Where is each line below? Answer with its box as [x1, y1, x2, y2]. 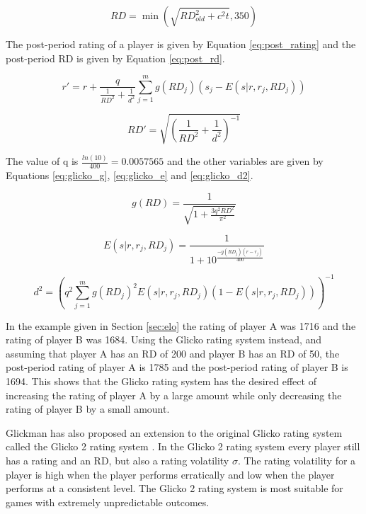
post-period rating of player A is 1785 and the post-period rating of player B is [6, 360, 348, 375]
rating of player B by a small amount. [6, 401, 170, 416]
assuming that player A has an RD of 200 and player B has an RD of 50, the [6, 345, 340, 360]
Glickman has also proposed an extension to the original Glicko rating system [6, 425, 343, 440]
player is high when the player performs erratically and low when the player [6, 467, 335, 481]
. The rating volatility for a [237, 453, 356, 468]
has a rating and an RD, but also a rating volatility [6, 453, 229, 468]
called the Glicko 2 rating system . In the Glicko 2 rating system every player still [6, 439, 360, 454]
